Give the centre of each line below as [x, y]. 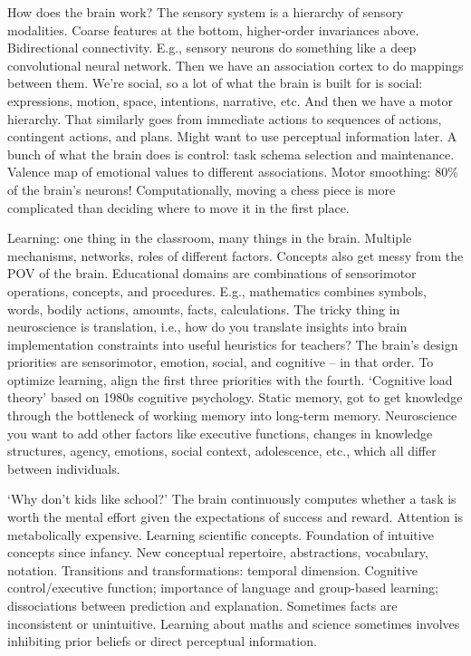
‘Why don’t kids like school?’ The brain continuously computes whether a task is [232, 499]
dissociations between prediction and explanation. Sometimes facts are [202, 605]
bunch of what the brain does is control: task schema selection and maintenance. [231, 154]
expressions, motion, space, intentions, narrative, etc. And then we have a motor [231, 100]
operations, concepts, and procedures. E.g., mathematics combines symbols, [217, 290]
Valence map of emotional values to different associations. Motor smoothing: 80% [233, 172]
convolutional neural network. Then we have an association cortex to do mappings [235, 65]
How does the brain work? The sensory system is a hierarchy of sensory [206, 12]
